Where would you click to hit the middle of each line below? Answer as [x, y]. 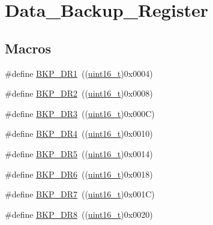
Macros [28, 48]
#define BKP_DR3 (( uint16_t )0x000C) [80, 113]
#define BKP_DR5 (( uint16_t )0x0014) [79, 153]
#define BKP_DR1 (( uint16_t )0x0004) [79, 73]
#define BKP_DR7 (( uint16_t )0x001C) [80, 194]
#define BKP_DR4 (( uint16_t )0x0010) [79, 133]
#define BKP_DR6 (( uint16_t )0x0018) [79, 174]
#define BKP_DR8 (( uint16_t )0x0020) [79, 214]
